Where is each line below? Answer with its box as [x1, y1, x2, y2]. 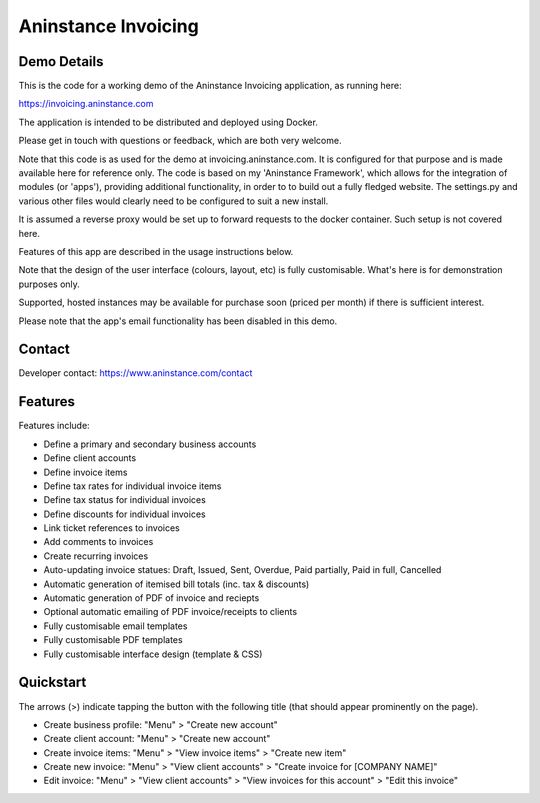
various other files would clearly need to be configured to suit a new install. [18, 195, 329, 207]
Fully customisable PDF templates [43, 634, 184, 646]
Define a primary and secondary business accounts [43, 438, 257, 450]
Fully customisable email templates [43, 620, 188, 632]
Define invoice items [43, 466, 128, 478]
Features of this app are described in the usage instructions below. [18, 245, 294, 257]
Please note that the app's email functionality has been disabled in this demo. [18, 315, 338, 327]
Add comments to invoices [43, 536, 154, 548]
